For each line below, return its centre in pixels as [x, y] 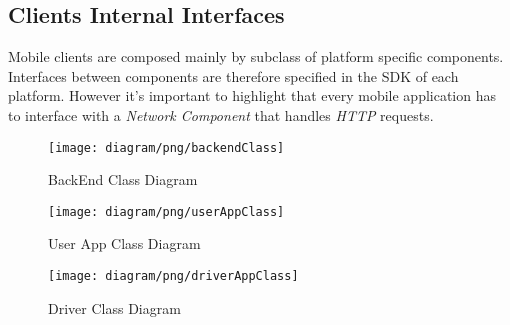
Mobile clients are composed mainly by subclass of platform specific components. [256, 56]
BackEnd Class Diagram [123, 179]
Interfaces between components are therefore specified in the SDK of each [233, 75]
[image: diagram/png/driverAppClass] [173, 276]
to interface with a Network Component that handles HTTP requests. [221, 114]
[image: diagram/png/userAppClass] [166, 211]
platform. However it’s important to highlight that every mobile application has [252, 95]
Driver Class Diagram [114, 307]
